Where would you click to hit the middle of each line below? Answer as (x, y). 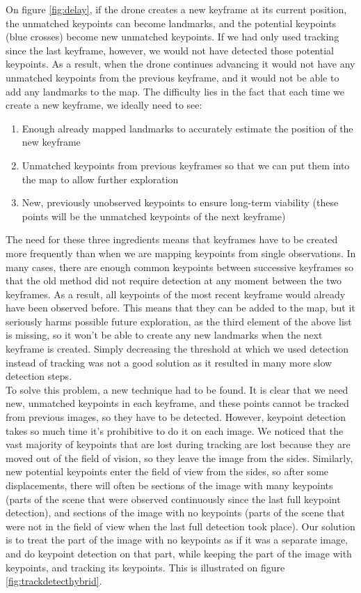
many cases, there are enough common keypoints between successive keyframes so (179, 267)
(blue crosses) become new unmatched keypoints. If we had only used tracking (173, 37)
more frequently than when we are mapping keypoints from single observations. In (181, 253)
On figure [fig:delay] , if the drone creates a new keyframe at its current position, (176, 9)
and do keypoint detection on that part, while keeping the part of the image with (179, 553)
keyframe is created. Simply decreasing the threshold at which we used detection (177, 349)
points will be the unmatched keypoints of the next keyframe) (154, 216)
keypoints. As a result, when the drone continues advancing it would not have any (180, 64)
